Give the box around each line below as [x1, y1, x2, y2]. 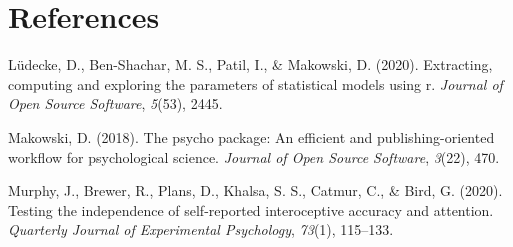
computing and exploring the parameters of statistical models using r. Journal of [8, 73, 503, 94]
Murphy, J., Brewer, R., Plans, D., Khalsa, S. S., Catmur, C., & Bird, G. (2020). [8, 180, 503, 201]
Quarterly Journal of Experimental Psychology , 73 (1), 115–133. [8, 219, 394, 240]
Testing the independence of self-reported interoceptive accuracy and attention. [8, 199, 494, 220]
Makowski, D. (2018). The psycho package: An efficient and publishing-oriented [8, 126, 495, 147]
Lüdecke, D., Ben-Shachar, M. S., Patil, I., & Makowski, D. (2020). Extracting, [8, 54, 493, 75]
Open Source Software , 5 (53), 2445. [8, 93, 223, 114]
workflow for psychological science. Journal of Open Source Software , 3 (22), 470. [8, 146, 500, 167]
